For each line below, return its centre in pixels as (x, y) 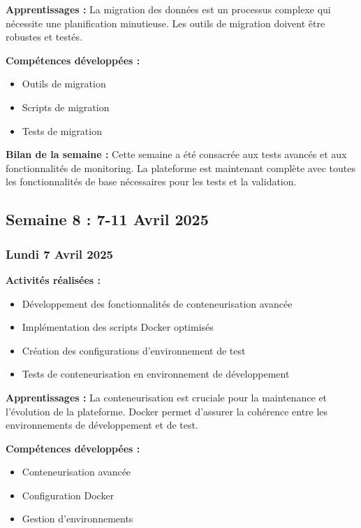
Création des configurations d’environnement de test (134, 350)
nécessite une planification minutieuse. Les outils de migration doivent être (165, 23)
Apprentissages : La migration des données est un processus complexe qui (168, 9)
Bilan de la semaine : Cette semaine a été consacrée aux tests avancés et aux (176, 154)
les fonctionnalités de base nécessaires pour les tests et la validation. (151, 181)
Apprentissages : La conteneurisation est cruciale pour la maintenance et (167, 397)
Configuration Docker (68, 495)
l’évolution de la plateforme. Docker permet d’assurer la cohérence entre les (167, 411)
